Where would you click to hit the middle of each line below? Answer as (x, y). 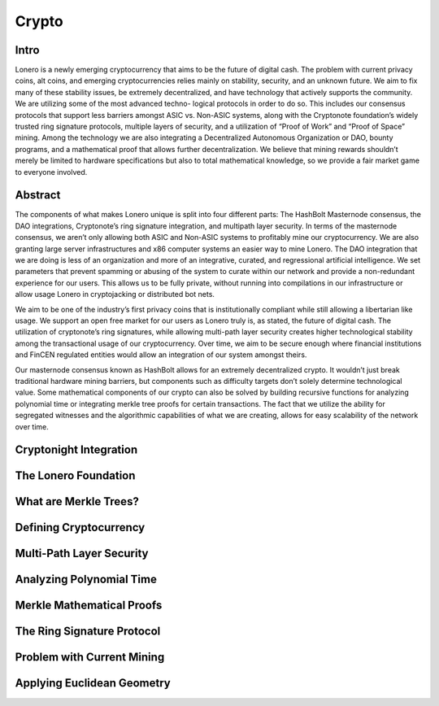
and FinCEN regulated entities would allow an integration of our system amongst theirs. (161, 355)
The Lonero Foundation (75, 476)
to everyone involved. (51, 172)
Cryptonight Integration (76, 450)
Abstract (38, 195)
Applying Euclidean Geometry (93, 683)
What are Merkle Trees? (77, 501)
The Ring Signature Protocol (88, 632)
